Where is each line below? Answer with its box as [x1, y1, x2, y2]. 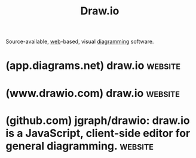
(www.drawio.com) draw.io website [5, 86, 180, 100]
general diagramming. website [5, 139, 154, 153]
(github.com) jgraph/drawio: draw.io [5, 114, 191, 127]
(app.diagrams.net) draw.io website [5, 59, 180, 72]
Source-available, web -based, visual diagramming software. [5, 38, 154, 45]
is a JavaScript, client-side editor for [5, 126, 191, 140]
